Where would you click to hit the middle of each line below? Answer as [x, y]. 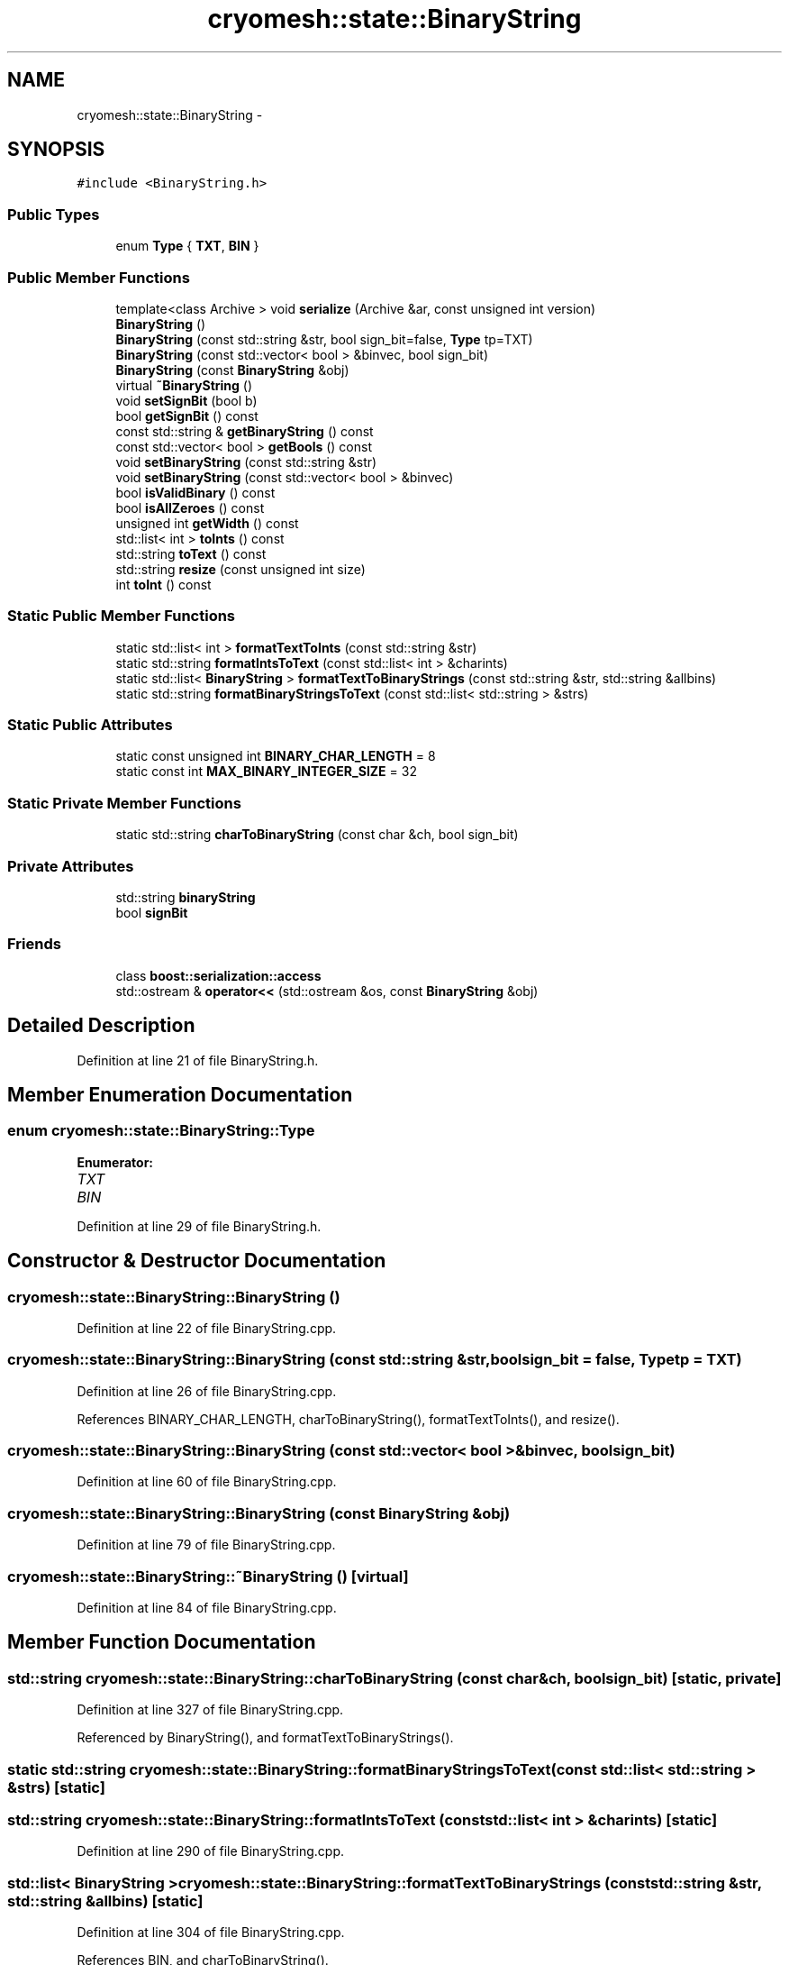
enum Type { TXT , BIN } [187, 246]
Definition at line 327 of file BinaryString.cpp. [210, 1710]
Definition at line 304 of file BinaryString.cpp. [211, 1933]
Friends [34, 944]
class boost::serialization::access [218, 975]
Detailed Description [101, 1026]
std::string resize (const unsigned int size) [240, 569]
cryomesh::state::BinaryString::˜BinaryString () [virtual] [208, 1576]
